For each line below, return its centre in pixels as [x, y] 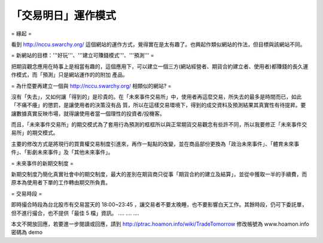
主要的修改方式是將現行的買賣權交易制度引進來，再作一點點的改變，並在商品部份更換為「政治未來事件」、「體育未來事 [155, 144]
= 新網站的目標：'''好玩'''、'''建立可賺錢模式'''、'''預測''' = [83, 55]
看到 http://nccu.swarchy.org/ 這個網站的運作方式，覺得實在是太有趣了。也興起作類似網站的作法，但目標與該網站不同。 [158, 44]
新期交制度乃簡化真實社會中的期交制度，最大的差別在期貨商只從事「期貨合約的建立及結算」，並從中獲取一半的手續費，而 [159, 174]
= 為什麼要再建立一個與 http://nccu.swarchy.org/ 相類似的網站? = [91, 86]
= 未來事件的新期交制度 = [42, 163]
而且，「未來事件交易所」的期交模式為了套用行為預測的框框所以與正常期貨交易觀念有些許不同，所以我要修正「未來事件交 [159, 124]
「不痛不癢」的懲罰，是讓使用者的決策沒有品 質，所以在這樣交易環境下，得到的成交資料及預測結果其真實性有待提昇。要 [159, 105]
